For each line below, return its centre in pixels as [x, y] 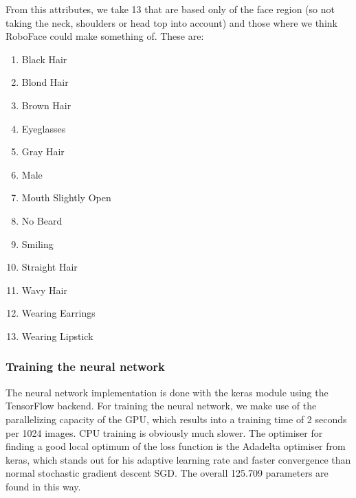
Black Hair [44, 59]
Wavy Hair [44, 290]
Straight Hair [49, 267]
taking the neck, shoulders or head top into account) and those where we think [171, 22]
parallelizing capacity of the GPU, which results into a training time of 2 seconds [176, 419]
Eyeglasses [44, 128]
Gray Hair [43, 151]
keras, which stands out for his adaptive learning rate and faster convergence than [178, 459]
